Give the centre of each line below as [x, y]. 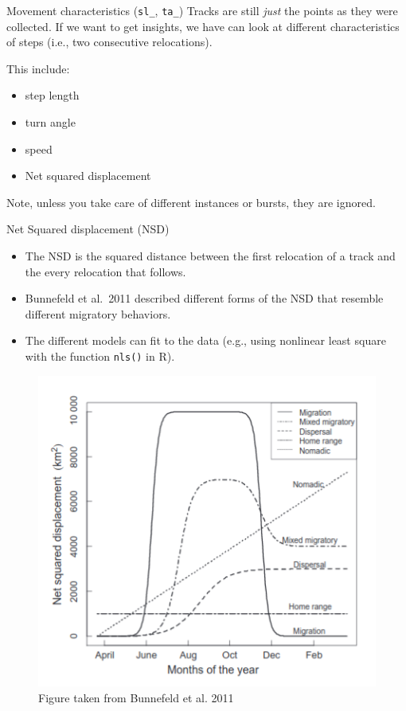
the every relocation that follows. [105, 271]
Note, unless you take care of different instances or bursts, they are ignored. [191, 202]
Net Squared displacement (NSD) [88, 229]
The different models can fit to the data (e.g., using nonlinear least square [205, 340]
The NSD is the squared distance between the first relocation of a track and [210, 256]
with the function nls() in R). [100, 355]
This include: [38, 68]
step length [52, 95]
